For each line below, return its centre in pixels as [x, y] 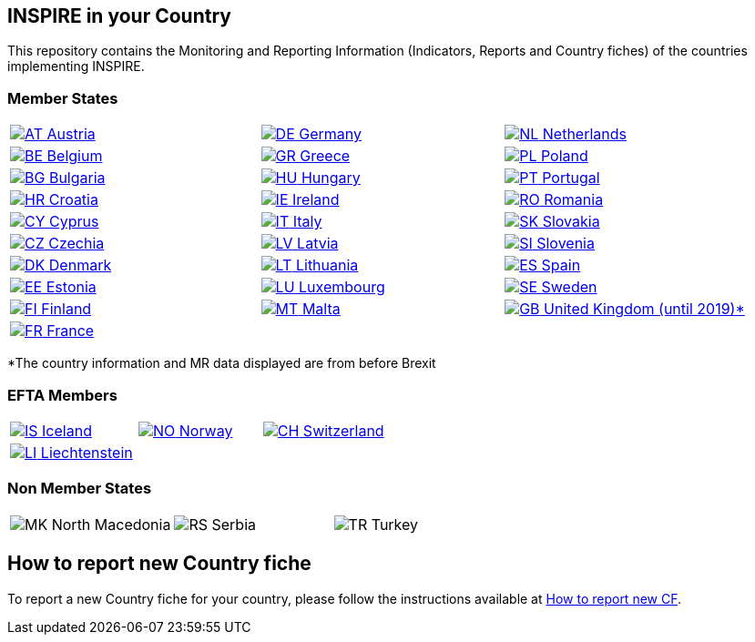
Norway [206, 430]
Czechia [77, 244]
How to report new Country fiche [159, 564]
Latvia [318, 244]
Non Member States [80, 489]
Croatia [73, 200]
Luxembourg [342, 287]
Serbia [234, 524]
